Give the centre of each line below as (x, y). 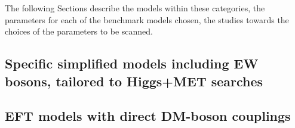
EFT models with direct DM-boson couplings (148, 116)
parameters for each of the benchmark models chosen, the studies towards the (147, 19)
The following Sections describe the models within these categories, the (135, 8)
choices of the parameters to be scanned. (79, 31)
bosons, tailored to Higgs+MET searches (134, 81)
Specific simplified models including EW (132, 63)
